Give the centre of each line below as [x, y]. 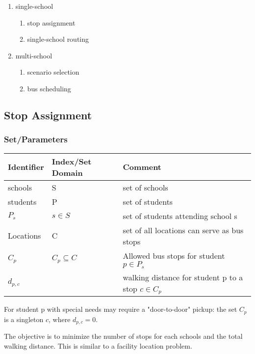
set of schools [145, 187]
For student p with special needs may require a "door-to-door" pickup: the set [121, 309]
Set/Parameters [36, 139]
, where [60, 319]
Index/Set [72, 161]
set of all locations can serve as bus [183, 230]
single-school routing [58, 39]
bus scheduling [49, 88]
